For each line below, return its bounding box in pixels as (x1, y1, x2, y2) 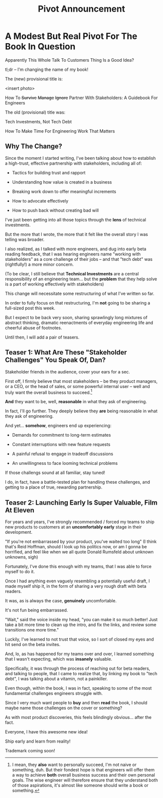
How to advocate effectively (12, 198, 69, 204)
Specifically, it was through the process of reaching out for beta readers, (5, 665, 150, 671)
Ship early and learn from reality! (5, 738, 71, 744)
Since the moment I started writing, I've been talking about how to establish (5, 155, 156, 161)
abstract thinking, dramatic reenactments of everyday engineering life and (5, 320, 153, 325)
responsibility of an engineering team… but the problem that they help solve (5, 276, 158, 282)
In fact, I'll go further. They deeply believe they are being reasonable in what (5, 408, 158, 414)
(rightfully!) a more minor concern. (5, 261, 74, 267)
